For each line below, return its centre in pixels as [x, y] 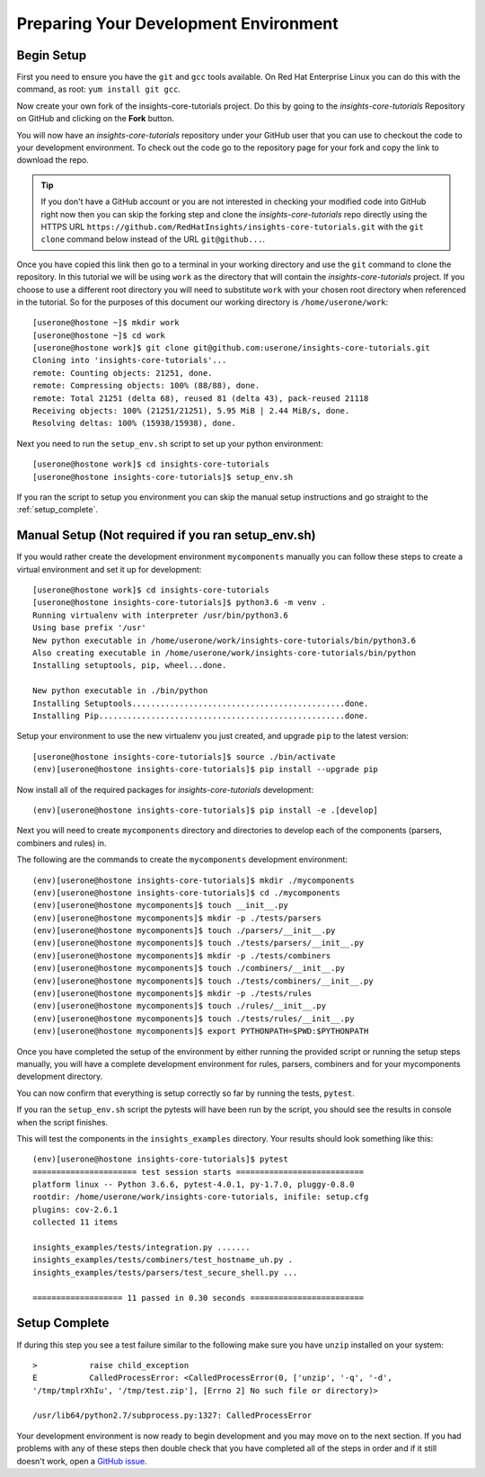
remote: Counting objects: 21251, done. [123, 373]
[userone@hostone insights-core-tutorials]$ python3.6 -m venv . [180, 603]
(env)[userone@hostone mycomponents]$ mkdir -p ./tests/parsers [177, 918]
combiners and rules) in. [62, 843]
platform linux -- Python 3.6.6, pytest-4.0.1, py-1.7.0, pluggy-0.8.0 [194, 1185]
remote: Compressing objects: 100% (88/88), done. [146, 386]
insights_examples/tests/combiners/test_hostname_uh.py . [163, 1260]
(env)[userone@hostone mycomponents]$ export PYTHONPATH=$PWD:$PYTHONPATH [201, 1031]
